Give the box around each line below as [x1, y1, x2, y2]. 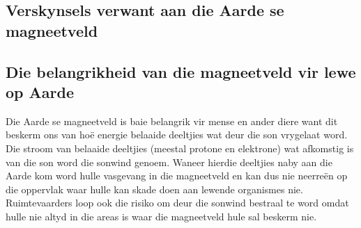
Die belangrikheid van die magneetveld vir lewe [6, 60, 356, 82]
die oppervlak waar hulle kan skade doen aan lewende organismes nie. [6, 181, 303, 196]
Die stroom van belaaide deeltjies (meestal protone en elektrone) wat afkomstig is [6, 140, 354, 155]
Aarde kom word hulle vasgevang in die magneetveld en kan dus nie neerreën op [6, 168, 348, 183]
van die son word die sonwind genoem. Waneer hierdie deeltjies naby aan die [6, 154, 332, 169]
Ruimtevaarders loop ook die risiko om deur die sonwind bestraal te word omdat [6, 195, 349, 210]
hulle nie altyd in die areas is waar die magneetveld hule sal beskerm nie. [6, 209, 317, 223]
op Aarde [6, 81, 74, 102]
